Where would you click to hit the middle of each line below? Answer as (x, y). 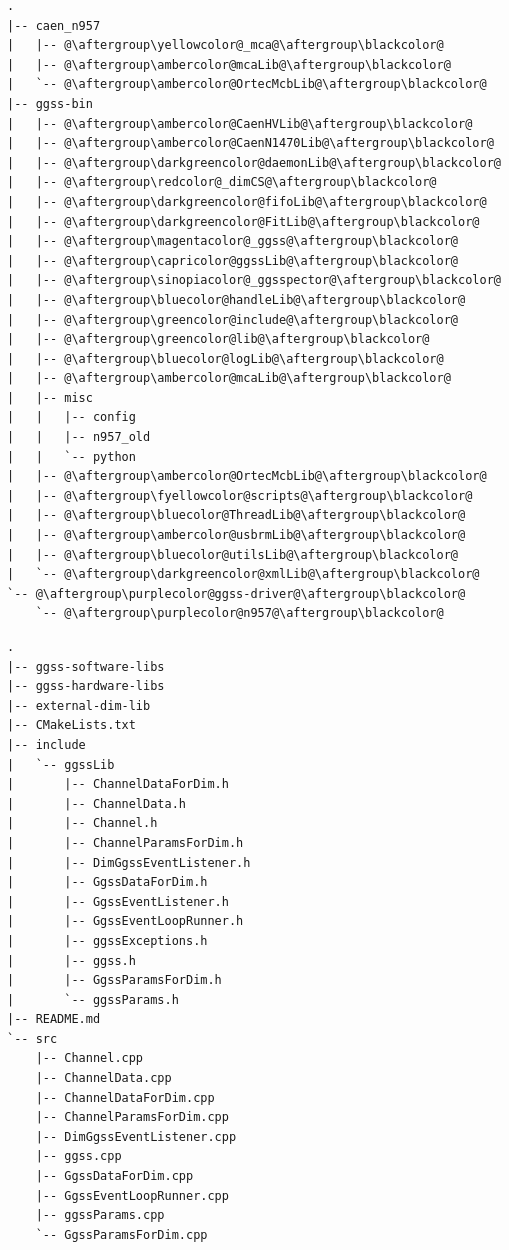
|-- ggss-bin (50, 103)
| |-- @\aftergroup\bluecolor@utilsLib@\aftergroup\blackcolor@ (233, 554)
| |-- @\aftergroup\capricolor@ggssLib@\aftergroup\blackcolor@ (233, 260)
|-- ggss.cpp (78, 1156)
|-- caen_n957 (54, 25)
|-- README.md (54, 1019)
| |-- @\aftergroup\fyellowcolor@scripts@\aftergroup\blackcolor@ (240, 495)
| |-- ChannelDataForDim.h (118, 784)
